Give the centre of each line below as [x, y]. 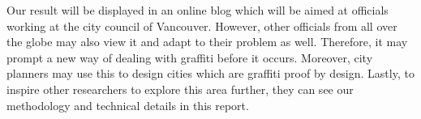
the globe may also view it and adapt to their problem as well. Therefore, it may [207, 42]
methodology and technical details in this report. [128, 105]
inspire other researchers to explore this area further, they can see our [180, 89]
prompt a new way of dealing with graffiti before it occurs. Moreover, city [190, 57]
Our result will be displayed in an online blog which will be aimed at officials [198, 10]
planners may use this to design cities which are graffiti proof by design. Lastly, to [210, 73]
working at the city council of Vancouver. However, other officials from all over [202, 25]
